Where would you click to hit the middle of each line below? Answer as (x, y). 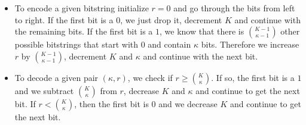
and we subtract (44, 90)
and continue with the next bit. (201, 56)
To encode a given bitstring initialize (82, 8)
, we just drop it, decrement (171, 19)
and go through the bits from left (234, 8)
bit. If (25, 103)
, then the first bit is (111, 103)
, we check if (150, 77)
